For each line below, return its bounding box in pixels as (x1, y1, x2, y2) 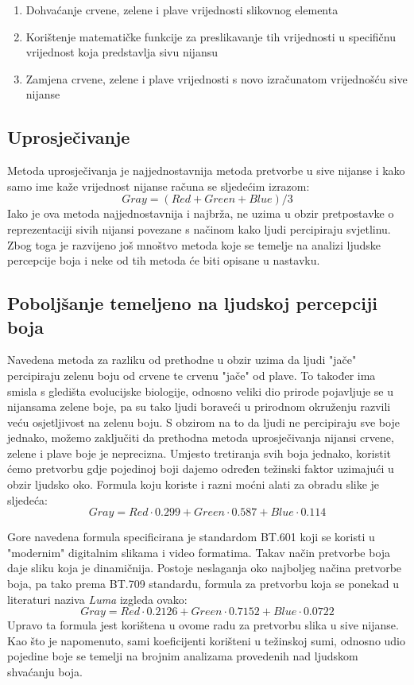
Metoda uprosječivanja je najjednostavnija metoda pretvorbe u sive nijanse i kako (7, 162, 405, 179)
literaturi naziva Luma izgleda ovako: (7, 590, 188, 607)
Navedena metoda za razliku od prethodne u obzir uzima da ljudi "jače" (7, 351, 357, 368)
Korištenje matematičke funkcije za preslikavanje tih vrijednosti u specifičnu (25, 28, 396, 45)
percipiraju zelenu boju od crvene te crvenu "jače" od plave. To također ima (7, 366, 376, 383)
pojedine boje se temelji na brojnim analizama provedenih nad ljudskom (7, 648, 358, 664)
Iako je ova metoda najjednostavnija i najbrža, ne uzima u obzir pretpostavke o (7, 205, 394, 222)
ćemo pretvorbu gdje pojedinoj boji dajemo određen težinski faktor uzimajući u (7, 460, 394, 477)
